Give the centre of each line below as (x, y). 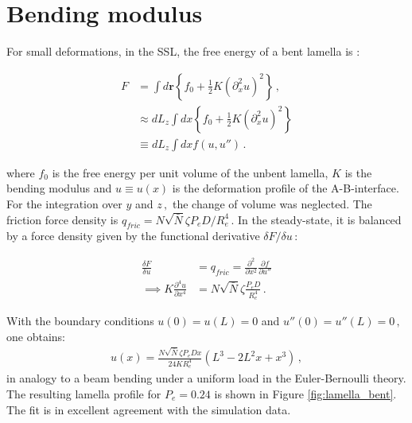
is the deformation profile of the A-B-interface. (286, 188)
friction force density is (62, 219)
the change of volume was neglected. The (272, 204)
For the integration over (64, 204)
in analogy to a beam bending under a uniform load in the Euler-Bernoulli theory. (206, 378)
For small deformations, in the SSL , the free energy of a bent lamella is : (183, 51)
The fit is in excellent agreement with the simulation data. (149, 409)
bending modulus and (59, 188)
